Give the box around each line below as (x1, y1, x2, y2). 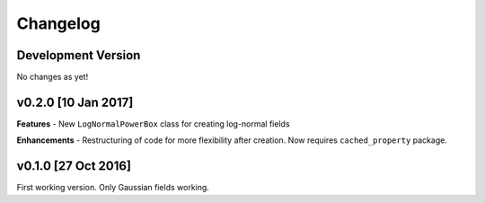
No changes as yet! (16, 72, 89, 83)
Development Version (16, 48, 141, 63)
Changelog (16, 13, 101, 33)
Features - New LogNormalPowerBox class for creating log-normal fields (16, 118, 291, 129)
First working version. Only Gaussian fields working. (16, 182, 210, 193)
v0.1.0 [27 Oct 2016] (16, 158, 132, 174)
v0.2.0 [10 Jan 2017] (16, 94, 134, 110)
